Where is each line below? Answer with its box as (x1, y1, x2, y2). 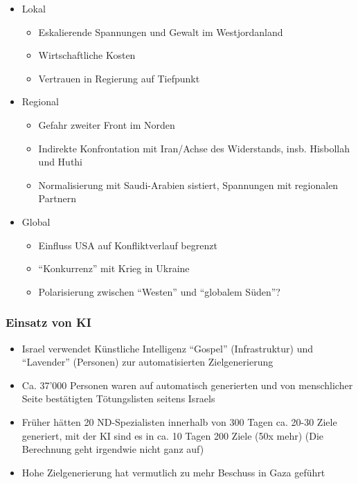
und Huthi (38, 154, 83, 169)
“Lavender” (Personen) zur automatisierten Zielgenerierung (21, 355, 274, 369)
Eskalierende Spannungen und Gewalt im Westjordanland (38, 24, 283, 39)
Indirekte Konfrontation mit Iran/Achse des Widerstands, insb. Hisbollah (38, 141, 350, 155)
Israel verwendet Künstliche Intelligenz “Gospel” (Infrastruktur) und (21, 341, 314, 355)
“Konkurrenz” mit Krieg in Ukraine (38, 261, 190, 276)
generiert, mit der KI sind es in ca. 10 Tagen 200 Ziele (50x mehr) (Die (21, 428, 324, 442)
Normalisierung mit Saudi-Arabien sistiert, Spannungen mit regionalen (38, 177, 339, 192)
